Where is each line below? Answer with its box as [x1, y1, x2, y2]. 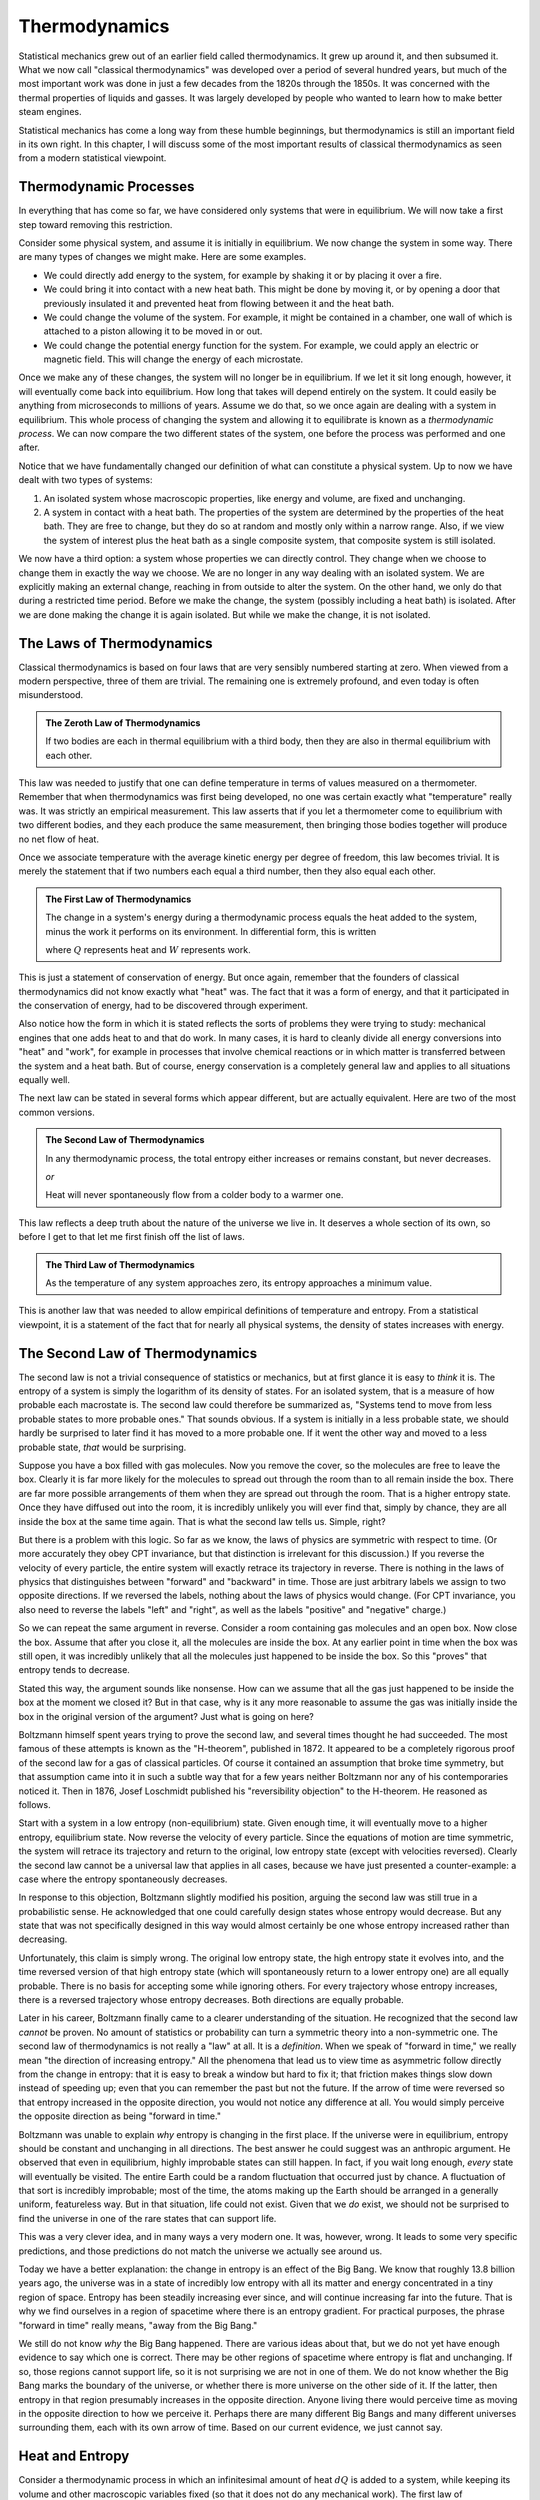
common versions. [18, 1106, 95, 1118]
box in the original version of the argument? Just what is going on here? [18, 1710, 315, 1722]
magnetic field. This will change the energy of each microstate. [43, 353, 304, 365]
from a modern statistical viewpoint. [18, 152, 167, 164]
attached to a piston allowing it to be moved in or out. [43, 325, 263, 337]
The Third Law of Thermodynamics [45, 1258, 195, 1270]
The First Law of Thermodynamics [45, 893, 192, 905]
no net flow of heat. [18, 833, 100, 845]
